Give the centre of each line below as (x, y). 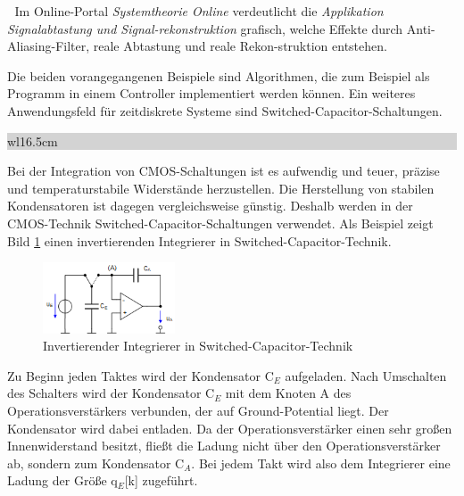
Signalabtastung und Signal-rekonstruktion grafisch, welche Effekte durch (205, 28)
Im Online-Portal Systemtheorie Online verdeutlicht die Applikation (199, 11)
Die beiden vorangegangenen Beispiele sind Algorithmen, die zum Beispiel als (219, 75)
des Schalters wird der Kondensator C (111, 393)
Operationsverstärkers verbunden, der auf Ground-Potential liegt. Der (198, 410)
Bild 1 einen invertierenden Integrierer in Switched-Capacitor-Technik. (199, 240)
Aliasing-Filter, (49, 46)
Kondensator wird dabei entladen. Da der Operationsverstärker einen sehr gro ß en (230, 428)
